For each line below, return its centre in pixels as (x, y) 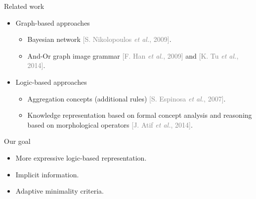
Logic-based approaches (51, 82)
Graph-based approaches (53, 22)
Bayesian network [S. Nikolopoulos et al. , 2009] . (99, 39)
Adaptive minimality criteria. (60, 191)
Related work (24, 6)
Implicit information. (47, 174)
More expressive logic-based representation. (81, 157)
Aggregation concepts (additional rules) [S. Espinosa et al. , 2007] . (127, 98)
